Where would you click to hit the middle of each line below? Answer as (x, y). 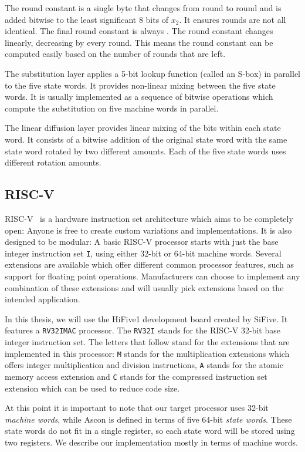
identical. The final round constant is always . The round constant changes (139, 31)
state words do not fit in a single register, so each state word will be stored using (150, 431)
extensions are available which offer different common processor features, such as (150, 264)
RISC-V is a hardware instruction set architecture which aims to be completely (149, 218)
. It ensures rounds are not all (233, 19)
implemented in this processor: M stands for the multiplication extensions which (147, 353)
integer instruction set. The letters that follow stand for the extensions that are (147, 341)
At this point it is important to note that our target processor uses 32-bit (137, 408)
